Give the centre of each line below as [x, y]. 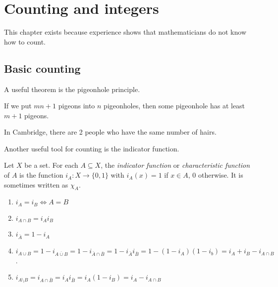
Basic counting [42, 68]
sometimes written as [36, 184]
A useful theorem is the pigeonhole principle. [72, 89]
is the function [41, 175]
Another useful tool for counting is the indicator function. [92, 148]
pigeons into [77, 106]
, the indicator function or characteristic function [175, 165]
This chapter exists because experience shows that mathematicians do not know [125, 32]
